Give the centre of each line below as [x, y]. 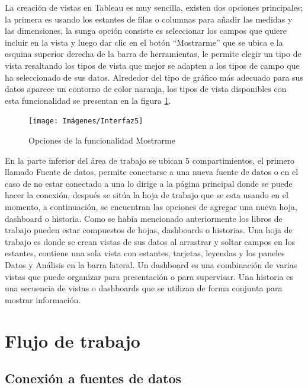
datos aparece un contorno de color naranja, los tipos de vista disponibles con [146, 89]
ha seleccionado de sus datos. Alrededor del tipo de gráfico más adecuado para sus [154, 77]
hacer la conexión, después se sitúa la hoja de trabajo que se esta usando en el [147, 195]
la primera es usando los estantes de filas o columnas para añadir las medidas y [149, 19]
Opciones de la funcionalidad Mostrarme [102, 140]
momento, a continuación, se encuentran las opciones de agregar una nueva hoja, [151, 206]
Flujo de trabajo [73, 340]
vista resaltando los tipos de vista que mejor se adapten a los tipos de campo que [152, 65]
